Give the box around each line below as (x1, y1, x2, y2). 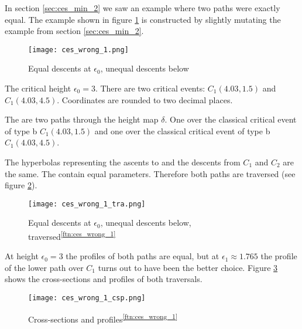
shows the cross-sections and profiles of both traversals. (5, 273, 203, 285)
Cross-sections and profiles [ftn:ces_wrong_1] (28, 311, 178, 325)
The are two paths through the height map (5, 113, 159, 126)
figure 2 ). (5, 179, 37, 191)
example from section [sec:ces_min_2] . (5, 25, 144, 37)
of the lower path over (5, 261, 84, 273)
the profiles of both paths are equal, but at (66, 250, 219, 262)
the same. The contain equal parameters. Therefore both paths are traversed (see (5, 167, 296, 179)
